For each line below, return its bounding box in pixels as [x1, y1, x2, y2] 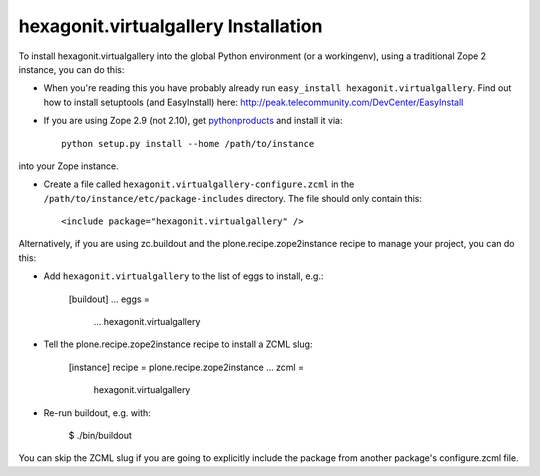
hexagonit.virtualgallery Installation [18, 15, 323, 37]
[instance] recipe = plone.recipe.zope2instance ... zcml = [68, 361, 305, 373]
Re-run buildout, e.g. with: [43, 406, 152, 419]
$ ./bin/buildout [68, 429, 132, 441]
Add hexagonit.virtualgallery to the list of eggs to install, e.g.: [43, 270, 324, 282]
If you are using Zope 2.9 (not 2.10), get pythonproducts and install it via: [43, 115, 343, 127]
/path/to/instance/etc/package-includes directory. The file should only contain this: [43, 192, 423, 204]
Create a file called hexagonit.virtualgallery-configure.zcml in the [43, 178, 355, 190]
